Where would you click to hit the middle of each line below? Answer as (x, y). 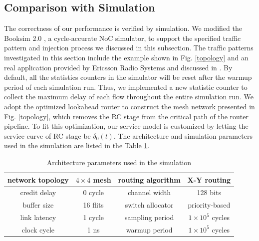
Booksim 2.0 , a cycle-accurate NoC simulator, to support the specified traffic (123, 38)
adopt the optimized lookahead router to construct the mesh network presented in (129, 106)
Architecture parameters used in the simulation (119, 162)
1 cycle (93, 217)
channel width (149, 192)
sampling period (149, 217)
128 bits (209, 192)
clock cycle (38, 229)
